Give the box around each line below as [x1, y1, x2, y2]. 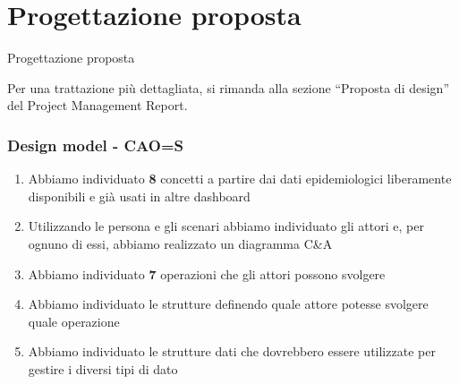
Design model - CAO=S [7, 133, 184, 156]
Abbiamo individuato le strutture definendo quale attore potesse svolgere [28, 294, 429, 313]
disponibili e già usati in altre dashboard [28, 186, 251, 205]
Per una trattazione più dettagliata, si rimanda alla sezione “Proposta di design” [7, 78, 449, 97]
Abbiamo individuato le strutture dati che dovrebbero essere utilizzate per [28, 342, 436, 361]
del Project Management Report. [7, 96, 188, 115]
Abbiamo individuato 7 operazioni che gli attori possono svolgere [28, 264, 386, 283]
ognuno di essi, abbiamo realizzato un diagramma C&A [28, 234, 333, 252]
